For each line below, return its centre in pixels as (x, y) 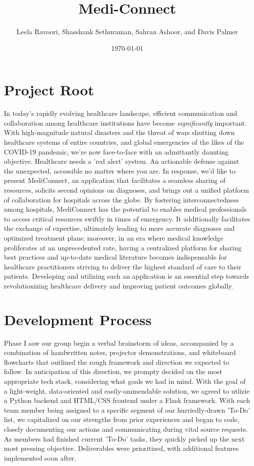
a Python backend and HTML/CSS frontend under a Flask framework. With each (127, 400)
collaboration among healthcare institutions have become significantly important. (126, 122)
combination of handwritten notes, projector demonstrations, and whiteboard (120, 352)
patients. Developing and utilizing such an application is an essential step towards (127, 276)
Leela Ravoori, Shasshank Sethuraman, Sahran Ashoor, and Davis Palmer (127, 32)
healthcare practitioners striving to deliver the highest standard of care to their (123, 266)
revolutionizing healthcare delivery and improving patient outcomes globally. (119, 285)
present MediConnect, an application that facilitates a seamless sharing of (115, 180)
